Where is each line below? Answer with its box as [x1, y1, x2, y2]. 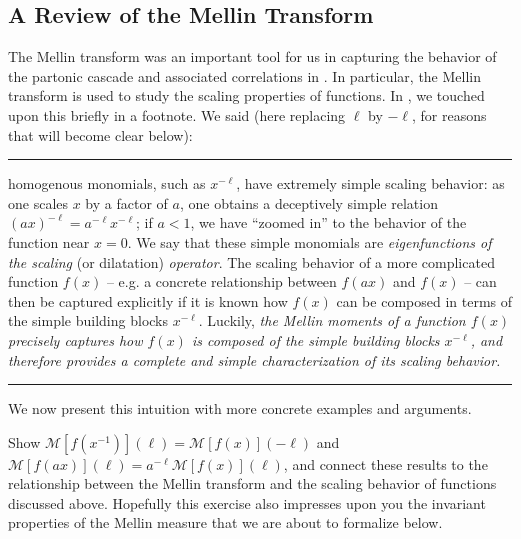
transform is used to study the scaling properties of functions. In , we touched [8, 85, 485, 106]
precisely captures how [8, 329, 143, 350]
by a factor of [85, 192, 168, 213]
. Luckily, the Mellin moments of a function [198, 310, 466, 331]
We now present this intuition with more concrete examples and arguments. [8, 398, 472, 419]
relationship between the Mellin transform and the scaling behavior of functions [8, 473, 497, 494]
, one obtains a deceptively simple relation [179, 192, 438, 213]
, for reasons [411, 104, 487, 125]
